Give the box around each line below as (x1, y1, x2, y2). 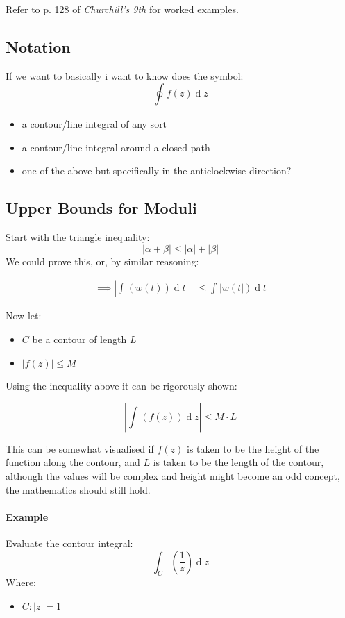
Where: (6, 575, 36, 590)
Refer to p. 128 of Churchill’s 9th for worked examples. (6, 2, 239, 16)
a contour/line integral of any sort (22, 117, 167, 131)
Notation (6, 35, 71, 57)
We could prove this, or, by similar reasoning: (6, 253, 199, 268)
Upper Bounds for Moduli (6, 197, 197, 219)
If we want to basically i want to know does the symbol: (6, 68, 244, 83)
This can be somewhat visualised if (6, 441, 154, 456)
